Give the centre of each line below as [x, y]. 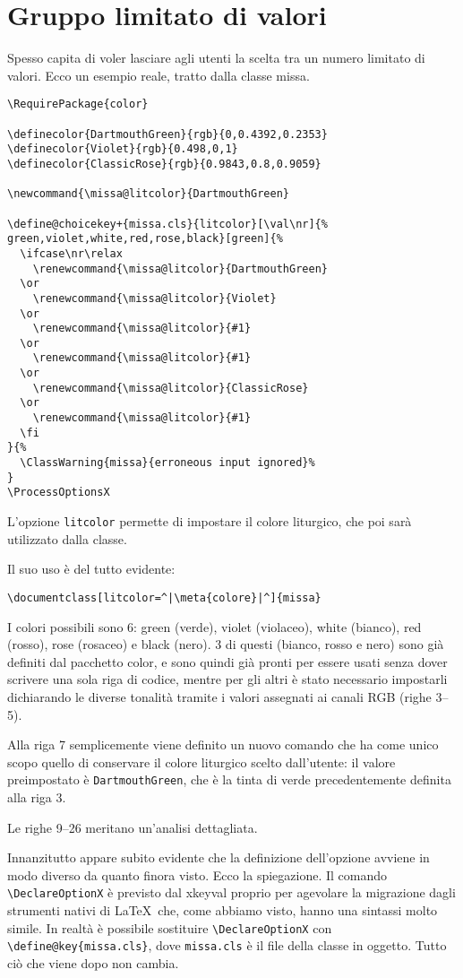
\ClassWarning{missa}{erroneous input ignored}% [167, 463]
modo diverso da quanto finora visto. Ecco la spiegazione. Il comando [197, 874]
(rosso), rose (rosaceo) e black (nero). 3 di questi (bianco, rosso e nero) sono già [226, 644]
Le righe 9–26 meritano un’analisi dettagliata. [133, 827]
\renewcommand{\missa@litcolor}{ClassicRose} [171, 388]
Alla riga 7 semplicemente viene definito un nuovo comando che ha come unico [223, 744]
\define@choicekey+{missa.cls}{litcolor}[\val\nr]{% [167, 224]
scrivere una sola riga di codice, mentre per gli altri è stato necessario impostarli [227, 679]
